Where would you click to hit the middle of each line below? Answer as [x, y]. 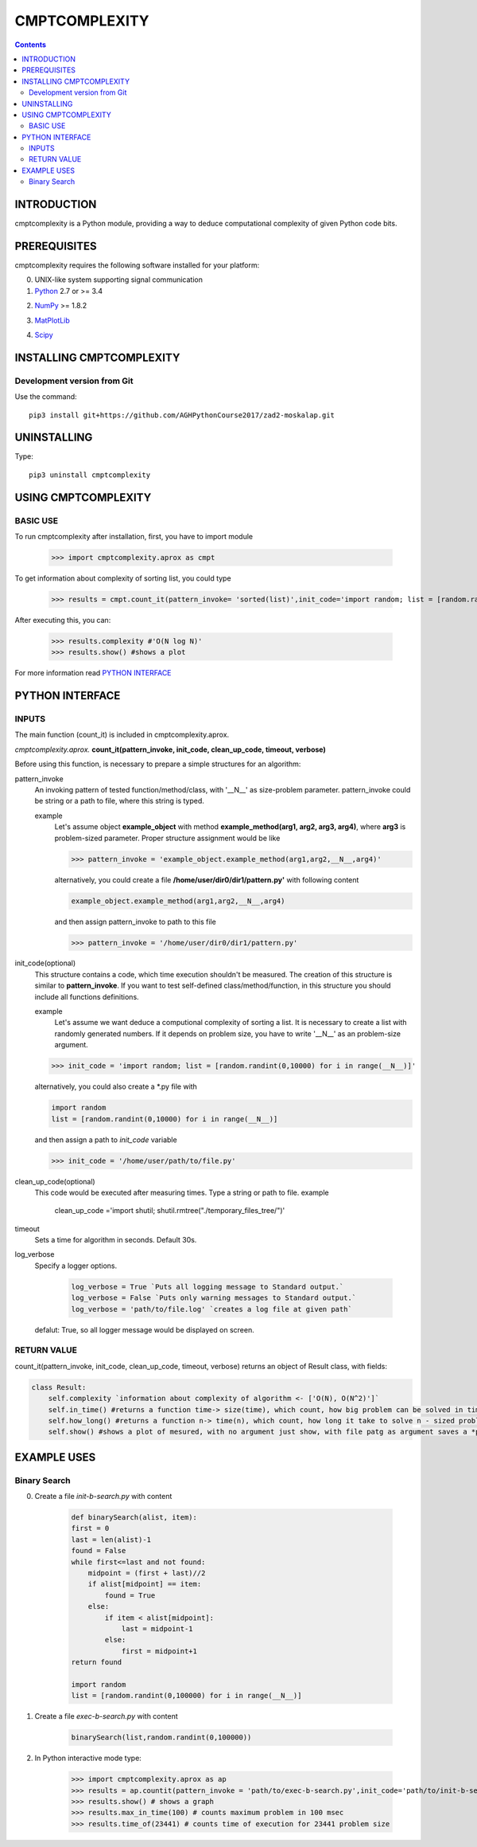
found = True [130, 1595]
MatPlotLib [52, 320]
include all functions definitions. [87, 996]
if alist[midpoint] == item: [145, 1584]
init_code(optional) [45, 963]
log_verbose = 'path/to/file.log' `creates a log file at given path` [212, 1309]
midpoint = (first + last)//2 [147, 1573]
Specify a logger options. [76, 1266]
